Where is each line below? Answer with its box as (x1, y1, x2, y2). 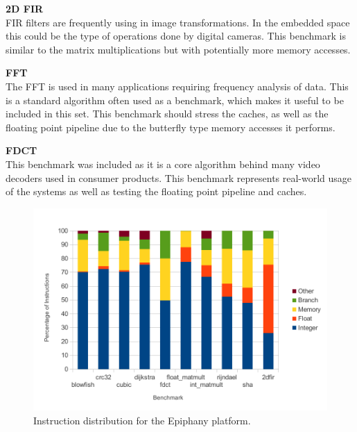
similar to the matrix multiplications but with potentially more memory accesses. (6, 42, 351, 56)
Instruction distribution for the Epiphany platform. (33, 413, 251, 427)
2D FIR (6, 1, 44, 15)
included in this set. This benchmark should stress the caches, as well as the (6, 106, 329, 121)
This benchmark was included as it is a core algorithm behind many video (6, 156, 320, 171)
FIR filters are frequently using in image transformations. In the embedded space (6, 15, 350, 29)
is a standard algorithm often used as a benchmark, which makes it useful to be (6, 92, 344, 107)
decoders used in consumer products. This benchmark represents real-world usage (6, 170, 352, 185)
